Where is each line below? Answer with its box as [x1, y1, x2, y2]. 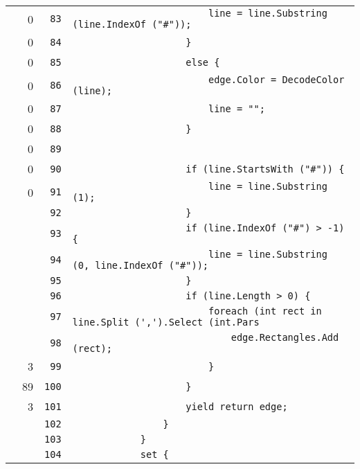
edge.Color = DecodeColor [208, 74, 345, 85]
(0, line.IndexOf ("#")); [72, 260, 208, 271]
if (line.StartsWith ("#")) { [186, 163, 345, 175]
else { [186, 56, 220, 68]
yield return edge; [186, 400, 288, 412]
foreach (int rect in [208, 306, 322, 317]
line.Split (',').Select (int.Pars [72, 317, 260, 328]
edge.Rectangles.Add [231, 332, 339, 343]
